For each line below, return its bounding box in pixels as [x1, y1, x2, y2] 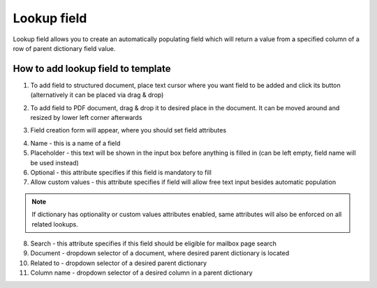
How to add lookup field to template [13, 63, 171, 75]
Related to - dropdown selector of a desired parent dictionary [30, 259, 207, 267]
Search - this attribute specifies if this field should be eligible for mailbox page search [30, 239, 277, 248]
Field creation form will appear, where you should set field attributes [30, 126, 227, 135]
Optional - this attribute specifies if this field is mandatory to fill [30, 168, 212, 176]
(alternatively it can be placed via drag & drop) [30, 91, 164, 99]
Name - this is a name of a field [30, 139, 121, 147]
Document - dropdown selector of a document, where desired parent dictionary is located [30, 249, 290, 257]
